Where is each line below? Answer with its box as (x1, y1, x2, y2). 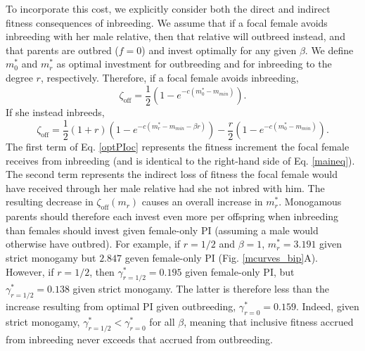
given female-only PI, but (185, 264, 295, 279)
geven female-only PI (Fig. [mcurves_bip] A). (124, 250, 319, 265)
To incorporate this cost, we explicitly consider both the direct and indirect (6, 1, 331, 15)
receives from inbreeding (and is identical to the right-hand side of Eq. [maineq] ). (6, 153, 355, 167)
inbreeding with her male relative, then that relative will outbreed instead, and (6, 29, 345, 44)
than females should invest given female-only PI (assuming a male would (6, 222, 319, 237)
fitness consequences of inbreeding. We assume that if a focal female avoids (6, 15, 328, 30)
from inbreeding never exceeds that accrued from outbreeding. (6, 331, 273, 346)
